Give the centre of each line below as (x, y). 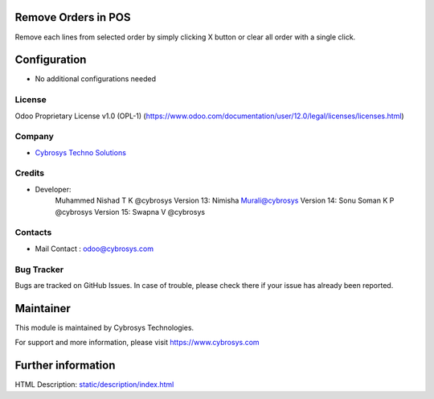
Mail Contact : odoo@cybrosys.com (94, 249)
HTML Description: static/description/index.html (94, 385)
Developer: (53, 189)
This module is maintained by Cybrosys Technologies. (104, 327)
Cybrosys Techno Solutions (80, 152)
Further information (65, 366)
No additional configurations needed (96, 79)
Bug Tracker (39, 269)
